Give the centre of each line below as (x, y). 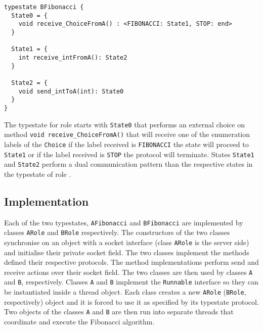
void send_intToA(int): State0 (71, 91)
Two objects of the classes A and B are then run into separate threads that (119, 312)
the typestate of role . (38, 174)
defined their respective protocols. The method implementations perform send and (131, 262)
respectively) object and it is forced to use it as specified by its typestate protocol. (131, 301)
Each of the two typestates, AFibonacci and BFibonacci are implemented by (124, 222)
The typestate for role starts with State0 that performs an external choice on (124, 124)
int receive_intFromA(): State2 (73, 57)
